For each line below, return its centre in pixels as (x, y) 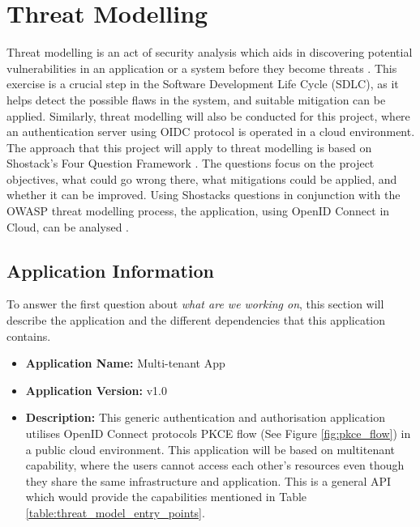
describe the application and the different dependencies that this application (196, 320)
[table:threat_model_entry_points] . (115, 512)
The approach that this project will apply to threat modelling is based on (189, 147)
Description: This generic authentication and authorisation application (205, 417)
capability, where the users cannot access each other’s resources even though (215, 465)
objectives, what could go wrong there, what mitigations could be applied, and (202, 178)
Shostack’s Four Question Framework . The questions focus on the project (191, 163)
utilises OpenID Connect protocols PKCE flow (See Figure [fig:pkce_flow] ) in (218, 433)
